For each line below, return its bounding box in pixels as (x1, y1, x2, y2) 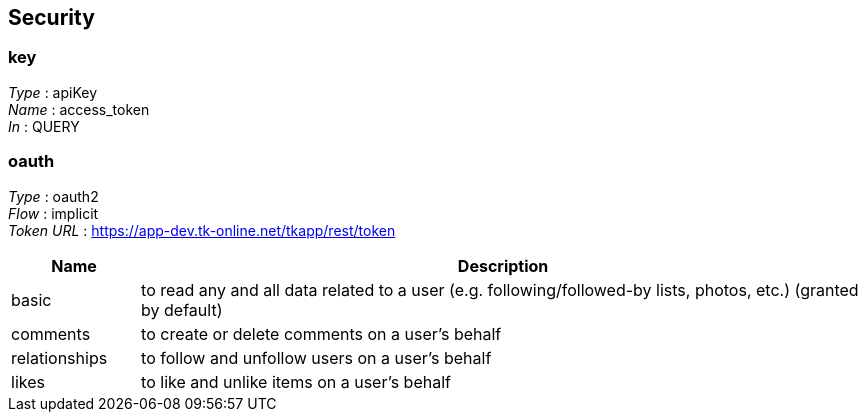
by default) (141, 299, 223, 320)
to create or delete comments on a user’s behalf (141, 323, 502, 344)
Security (8, 5, 95, 30)
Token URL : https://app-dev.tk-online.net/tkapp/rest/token (8, 221, 396, 239)
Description (457, 255, 549, 276)
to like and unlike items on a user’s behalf (141, 371, 451, 392)
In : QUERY (8, 117, 80, 135)
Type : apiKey (8, 83, 98, 101)
